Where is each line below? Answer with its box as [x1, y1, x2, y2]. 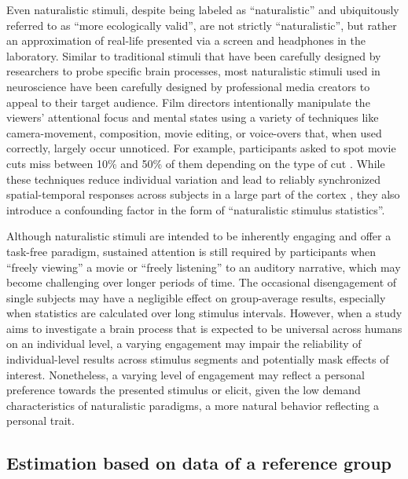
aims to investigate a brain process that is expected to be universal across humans [6, 320, 402, 336]
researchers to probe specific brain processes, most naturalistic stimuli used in [6, 63, 380, 79]
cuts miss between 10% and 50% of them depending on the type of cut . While [6, 155, 385, 171]
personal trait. [6, 412, 75, 429]
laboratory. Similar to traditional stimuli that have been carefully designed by [6, 47, 381, 64]
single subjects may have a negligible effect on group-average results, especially [6, 289, 386, 305]
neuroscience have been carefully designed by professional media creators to [6, 78, 370, 94]
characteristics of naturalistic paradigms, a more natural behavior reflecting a [6, 397, 379, 413]
